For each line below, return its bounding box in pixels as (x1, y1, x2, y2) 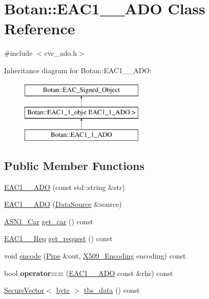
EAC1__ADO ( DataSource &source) (4, 199, 122, 209)
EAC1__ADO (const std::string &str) (4, 181, 125, 192)
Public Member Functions (4, 157, 144, 173)
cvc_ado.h (44, 48, 77, 58)
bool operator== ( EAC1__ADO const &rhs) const (4, 267, 173, 278)
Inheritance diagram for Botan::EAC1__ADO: (4, 65, 152, 75)
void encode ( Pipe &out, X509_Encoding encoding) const (4, 250, 186, 261)
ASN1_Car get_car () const (4, 216, 93, 226)
